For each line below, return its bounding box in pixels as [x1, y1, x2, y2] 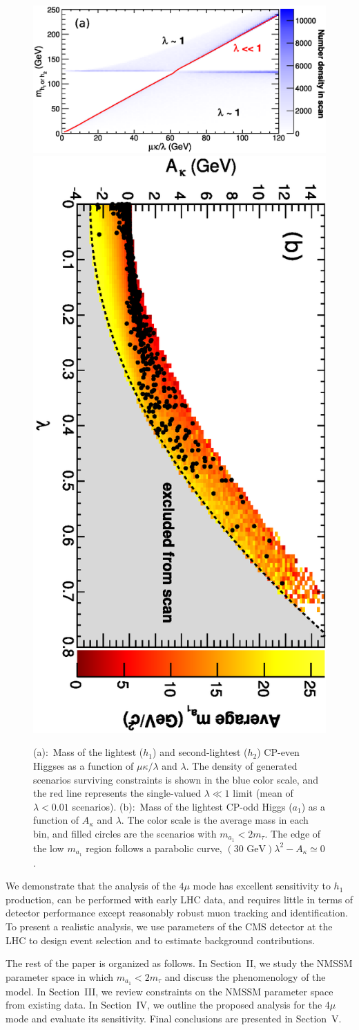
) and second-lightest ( [153, 745, 248, 759]
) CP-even [257, 745, 300, 759]
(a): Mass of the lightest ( [33, 745, 144, 759]
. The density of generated [186, 758, 298, 773]
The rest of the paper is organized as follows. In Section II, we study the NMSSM [6, 956, 353, 970]
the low [33, 840, 64, 855]
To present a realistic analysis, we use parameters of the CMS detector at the [6, 919, 333, 934]
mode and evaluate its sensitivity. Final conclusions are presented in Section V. [6, 1011, 342, 1025]
